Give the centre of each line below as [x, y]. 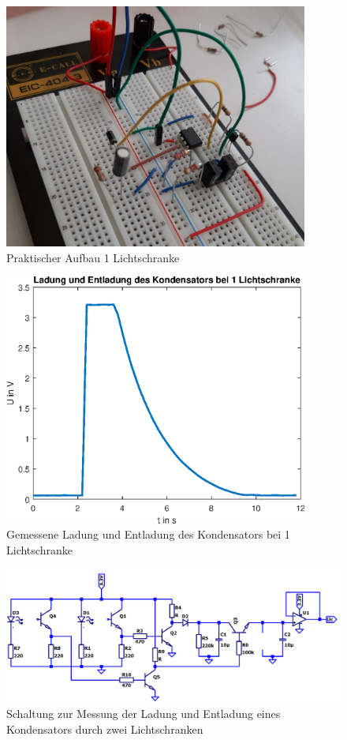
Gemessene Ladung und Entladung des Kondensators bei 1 [148, 534]
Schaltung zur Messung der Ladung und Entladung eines [144, 714]
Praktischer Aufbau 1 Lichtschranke [93, 257]
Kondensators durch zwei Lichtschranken [105, 729]
